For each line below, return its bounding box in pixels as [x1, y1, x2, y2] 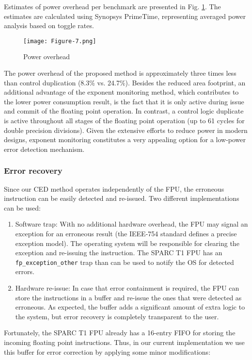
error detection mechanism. [4, 144, 85, 154]
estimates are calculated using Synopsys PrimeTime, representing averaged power [4, 11, 246, 21]
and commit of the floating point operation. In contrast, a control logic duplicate [4, 106, 244, 116]
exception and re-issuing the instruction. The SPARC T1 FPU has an [15, 247, 222, 258]
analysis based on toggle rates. [4, 20, 94, 31]
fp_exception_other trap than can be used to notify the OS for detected [15, 257, 234, 267]
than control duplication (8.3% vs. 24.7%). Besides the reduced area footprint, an [4, 77, 246, 87]
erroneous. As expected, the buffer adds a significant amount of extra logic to [15, 302, 245, 312]
